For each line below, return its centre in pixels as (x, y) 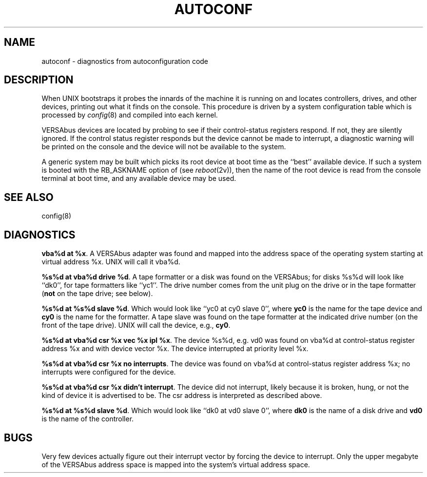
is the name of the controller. (88, 419)
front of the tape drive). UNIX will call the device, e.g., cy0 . (136, 325)
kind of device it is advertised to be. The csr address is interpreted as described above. (182, 396)
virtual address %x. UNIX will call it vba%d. (111, 262)
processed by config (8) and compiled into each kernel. (130, 115)
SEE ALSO (29, 197)
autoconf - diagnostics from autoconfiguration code (125, 61)
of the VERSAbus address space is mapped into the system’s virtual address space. (176, 464)
